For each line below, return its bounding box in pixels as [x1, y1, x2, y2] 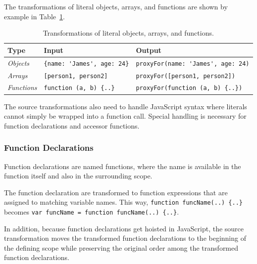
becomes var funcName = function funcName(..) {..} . [4, 207, 179, 217]
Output [136, 44, 161, 55]
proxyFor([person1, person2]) [136, 72, 235, 80]
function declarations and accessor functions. [4, 120, 140, 131]
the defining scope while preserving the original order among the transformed [4, 242, 239, 253]
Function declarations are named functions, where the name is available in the [4, 161, 241, 171]
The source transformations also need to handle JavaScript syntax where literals [4, 101, 247, 111]
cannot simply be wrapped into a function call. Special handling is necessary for [4, 111, 247, 121]
